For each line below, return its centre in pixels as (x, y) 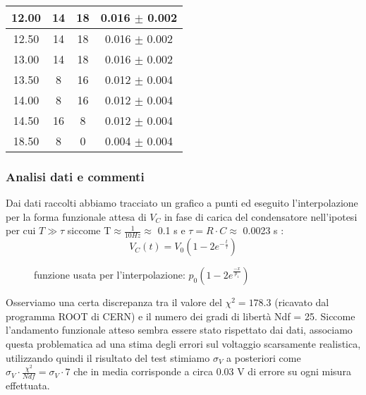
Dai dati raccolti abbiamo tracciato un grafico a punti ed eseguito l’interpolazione (182, 203)
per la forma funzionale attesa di (76, 216)
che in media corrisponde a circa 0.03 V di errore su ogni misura (212, 371)
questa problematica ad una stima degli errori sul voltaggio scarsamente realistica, (183, 344)
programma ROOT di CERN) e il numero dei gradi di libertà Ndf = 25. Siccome (181, 316)
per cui (21, 230)
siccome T (89, 230)
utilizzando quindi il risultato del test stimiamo (108, 357)
